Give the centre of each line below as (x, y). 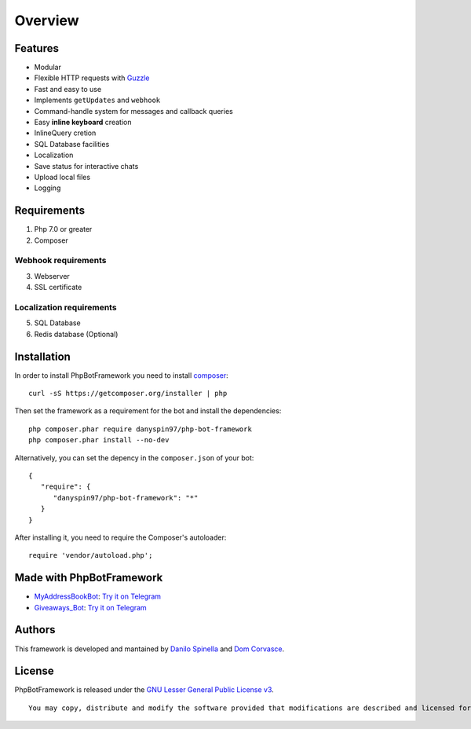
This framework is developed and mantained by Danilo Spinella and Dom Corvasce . (150, 649)
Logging (47, 188)
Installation (42, 356)
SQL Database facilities (72, 144)
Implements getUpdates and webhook (97, 100)
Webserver (52, 276)
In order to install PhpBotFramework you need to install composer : (122, 375)
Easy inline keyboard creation (83, 123)
